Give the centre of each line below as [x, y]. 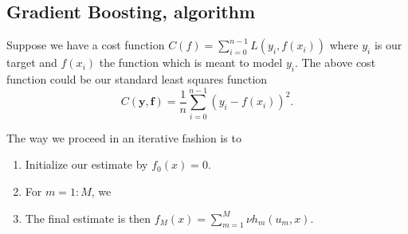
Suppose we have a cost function [86, 45]
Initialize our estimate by [86, 164]
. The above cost [335, 62]
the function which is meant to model [191, 62]
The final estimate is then [88, 218]
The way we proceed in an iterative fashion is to [124, 137]
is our [388, 45]
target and [32, 62]
